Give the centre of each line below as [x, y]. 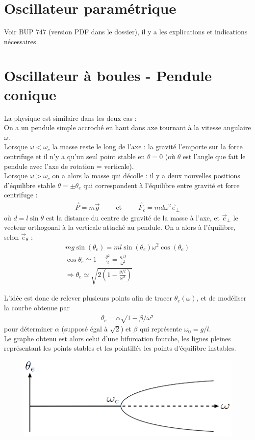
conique [30, 94]
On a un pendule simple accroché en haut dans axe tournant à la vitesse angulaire [127, 127]
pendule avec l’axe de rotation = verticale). [69, 166]
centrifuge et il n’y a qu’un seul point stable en [75, 156]
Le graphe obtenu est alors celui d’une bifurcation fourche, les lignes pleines [117, 338]
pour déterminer [28, 329]
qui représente [161, 329]
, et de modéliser [221, 298]
